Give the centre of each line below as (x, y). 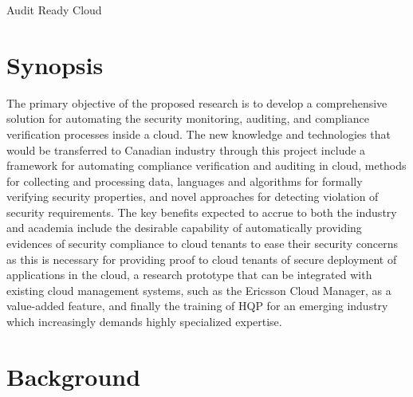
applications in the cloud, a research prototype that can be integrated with (189, 275)
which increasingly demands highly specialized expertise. (144, 322)
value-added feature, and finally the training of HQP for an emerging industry (197, 306)
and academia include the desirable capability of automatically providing (184, 228)
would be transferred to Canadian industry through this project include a (186, 149)
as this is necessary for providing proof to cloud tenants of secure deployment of (202, 259)
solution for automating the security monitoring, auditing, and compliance (188, 118)
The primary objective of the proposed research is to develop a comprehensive (197, 102)
